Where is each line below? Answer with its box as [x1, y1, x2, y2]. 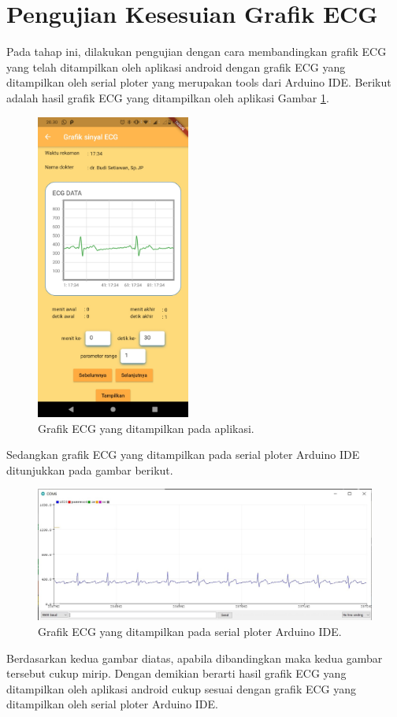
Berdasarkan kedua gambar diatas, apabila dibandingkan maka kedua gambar [6, 649, 383, 666]
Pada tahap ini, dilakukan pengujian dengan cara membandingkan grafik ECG [6, 43, 387, 60]
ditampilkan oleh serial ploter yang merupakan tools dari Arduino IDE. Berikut [6, 74, 391, 91]
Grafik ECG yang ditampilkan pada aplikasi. [38, 419, 254, 436]
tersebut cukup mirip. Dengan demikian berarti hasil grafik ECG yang [6, 665, 347, 682]
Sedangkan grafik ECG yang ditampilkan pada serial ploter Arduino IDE [6, 446, 360, 463]
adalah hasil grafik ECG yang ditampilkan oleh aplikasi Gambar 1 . [6, 89, 329, 105]
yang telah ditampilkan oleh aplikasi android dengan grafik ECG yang [6, 58, 346, 75]
